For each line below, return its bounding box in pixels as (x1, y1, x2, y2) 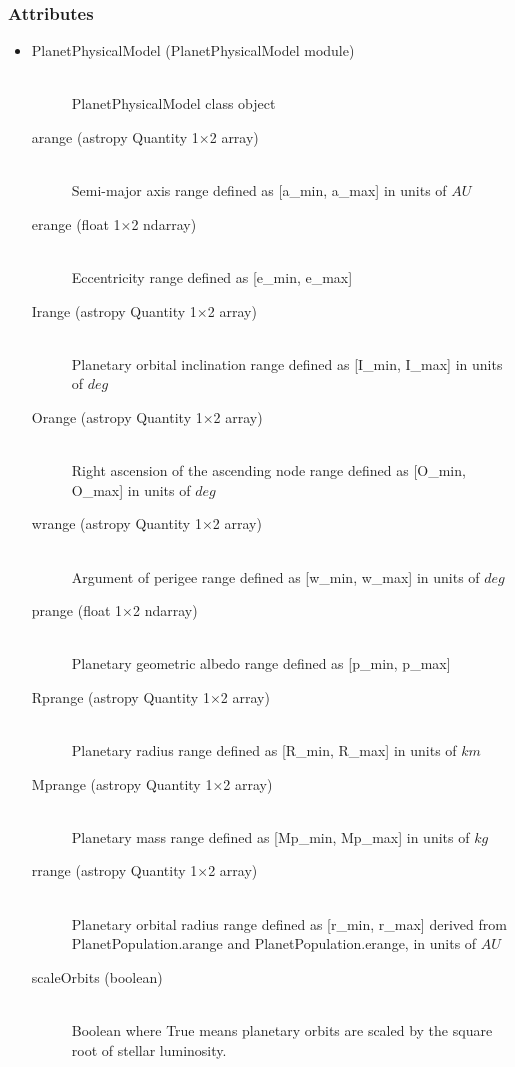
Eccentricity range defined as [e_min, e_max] (71, 266, 353, 287)
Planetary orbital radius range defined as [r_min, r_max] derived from (71, 913, 507, 934)
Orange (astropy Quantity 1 (31, 406, 203, 427)
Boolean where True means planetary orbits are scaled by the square (71, 1020, 493, 1040)
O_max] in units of (71, 479, 191, 500)
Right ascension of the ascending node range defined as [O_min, (71, 460, 466, 481)
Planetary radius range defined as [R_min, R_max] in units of (71, 740, 457, 761)
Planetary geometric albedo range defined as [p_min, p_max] (71, 653, 451, 674)
